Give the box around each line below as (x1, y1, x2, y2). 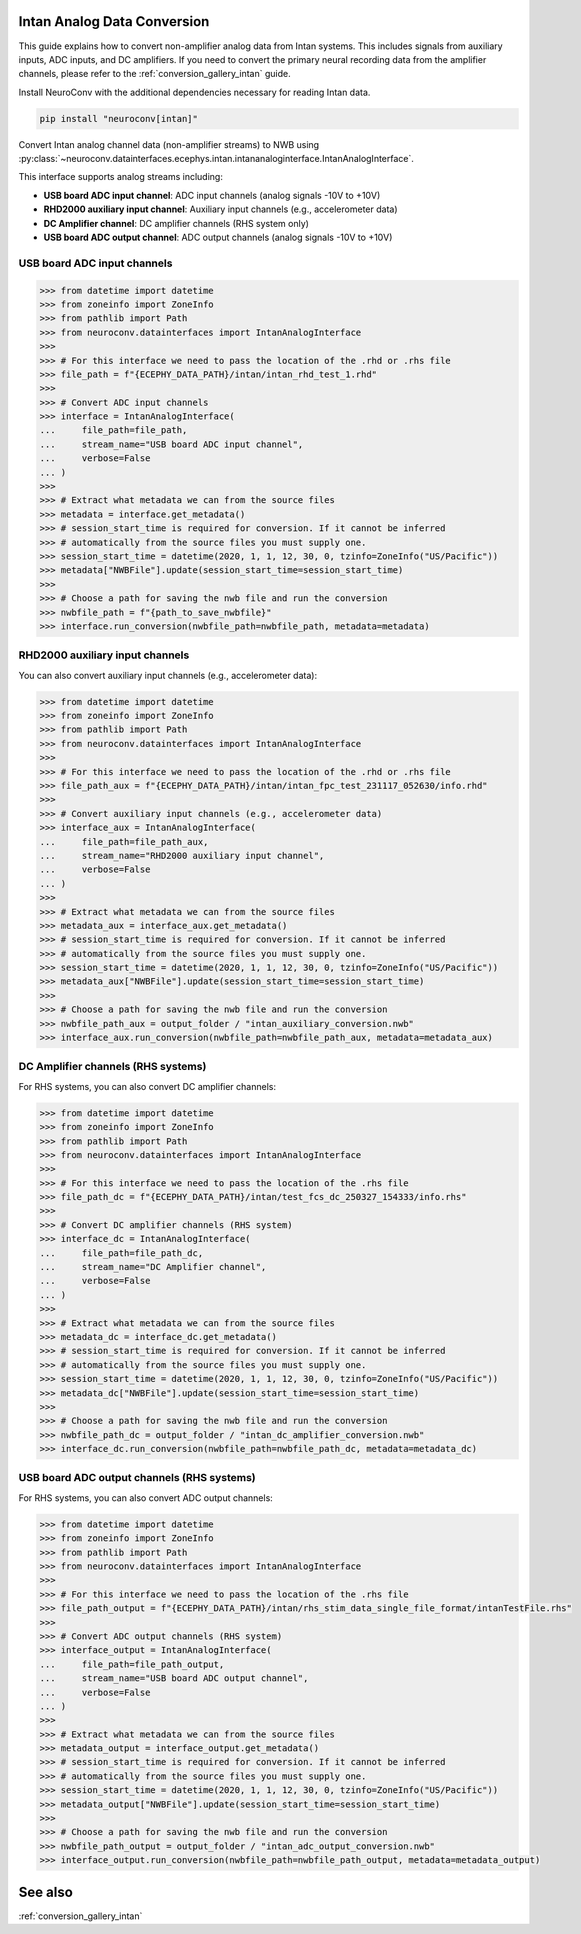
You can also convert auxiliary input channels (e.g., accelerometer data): (18, 669, 318, 681)
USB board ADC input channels (18, 256, 173, 270)
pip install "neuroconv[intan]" (39, 113, 199, 124)
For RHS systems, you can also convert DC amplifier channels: (18, 1080, 277, 1092)
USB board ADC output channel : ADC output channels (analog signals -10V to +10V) (43, 231, 393, 243)
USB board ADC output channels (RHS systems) (18, 1471, 257, 1485)
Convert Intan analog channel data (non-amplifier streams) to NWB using (18, 138, 320, 150)
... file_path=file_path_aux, (39, 836, 209, 847)
